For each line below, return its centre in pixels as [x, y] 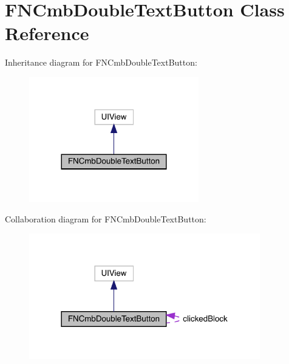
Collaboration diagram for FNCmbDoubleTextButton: [106, 218]
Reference [47, 33]
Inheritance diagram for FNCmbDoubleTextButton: [101, 62]
